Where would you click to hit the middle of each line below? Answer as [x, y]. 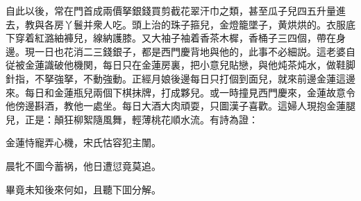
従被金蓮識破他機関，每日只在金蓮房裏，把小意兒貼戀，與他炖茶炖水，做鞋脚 [180, 65]
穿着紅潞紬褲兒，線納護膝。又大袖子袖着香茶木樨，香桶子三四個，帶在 [175, 38]
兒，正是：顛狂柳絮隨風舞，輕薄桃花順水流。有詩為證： [132, 119]
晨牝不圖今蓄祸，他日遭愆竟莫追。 [83, 165]
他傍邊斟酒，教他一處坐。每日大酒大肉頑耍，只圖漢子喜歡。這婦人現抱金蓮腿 [180, 106]
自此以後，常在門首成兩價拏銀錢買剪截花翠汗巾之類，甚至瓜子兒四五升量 [171, 10]
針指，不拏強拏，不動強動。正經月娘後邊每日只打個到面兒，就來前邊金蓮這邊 [180, 78]
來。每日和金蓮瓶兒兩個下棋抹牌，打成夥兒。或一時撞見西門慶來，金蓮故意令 [180, 92]
